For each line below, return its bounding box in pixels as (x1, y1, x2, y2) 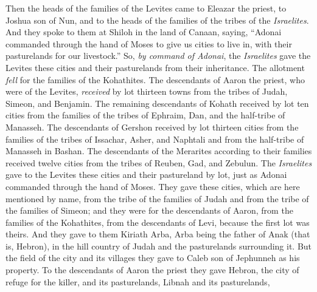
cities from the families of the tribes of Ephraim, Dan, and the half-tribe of (5, 109, 285, 121)
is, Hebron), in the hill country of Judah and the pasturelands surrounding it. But (5, 239, 312, 252)
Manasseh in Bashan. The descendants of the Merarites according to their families (5, 144, 312, 157)
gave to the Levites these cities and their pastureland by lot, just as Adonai (5, 168, 287, 181)
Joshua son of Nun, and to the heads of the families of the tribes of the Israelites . (5, 13, 309, 26)
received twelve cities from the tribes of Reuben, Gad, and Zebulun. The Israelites (5, 156, 312, 169)
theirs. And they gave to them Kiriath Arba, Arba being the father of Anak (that (5, 228, 310, 240)
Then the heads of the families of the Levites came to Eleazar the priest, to (5, 2, 287, 14)
